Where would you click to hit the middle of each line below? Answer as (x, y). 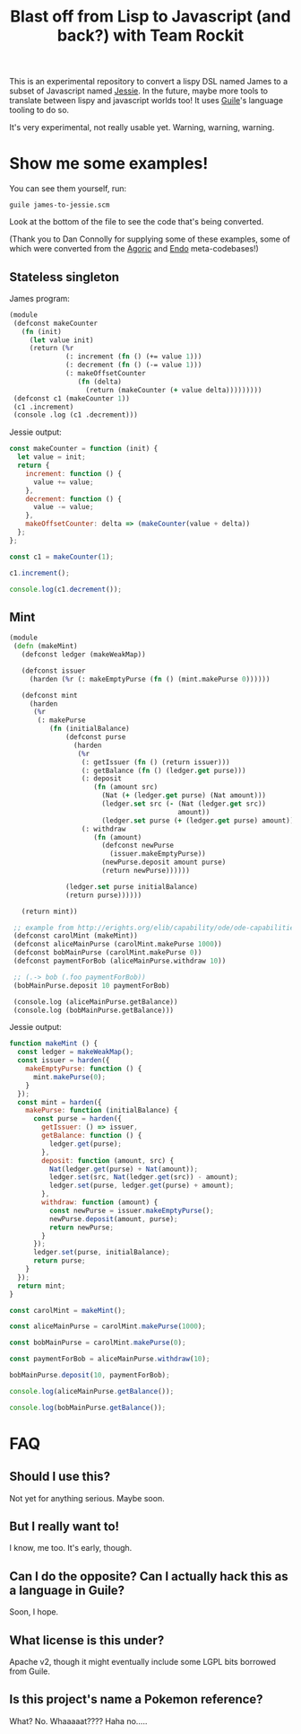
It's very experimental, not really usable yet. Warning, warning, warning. (142, 128)
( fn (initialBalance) (89, 729)
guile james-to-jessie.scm (60, 205)
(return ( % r (52, 348)
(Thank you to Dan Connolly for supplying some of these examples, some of (150, 239)
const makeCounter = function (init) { (84, 449)
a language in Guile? (67, 1590)
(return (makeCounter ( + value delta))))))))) (174, 390)
